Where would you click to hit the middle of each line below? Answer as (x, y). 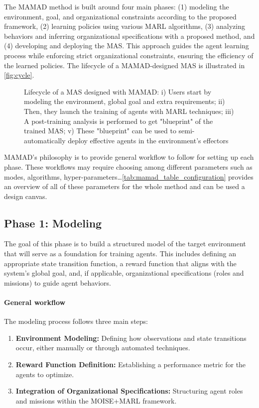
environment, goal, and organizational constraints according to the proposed (120, 16)
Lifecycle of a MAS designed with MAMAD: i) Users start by (118, 91)
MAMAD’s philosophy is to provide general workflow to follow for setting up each (129, 157)
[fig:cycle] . (19, 75)
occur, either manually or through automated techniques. (103, 348)
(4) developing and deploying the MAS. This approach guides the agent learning (127, 46)
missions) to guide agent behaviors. (58, 282)
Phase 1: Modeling (53, 223)
